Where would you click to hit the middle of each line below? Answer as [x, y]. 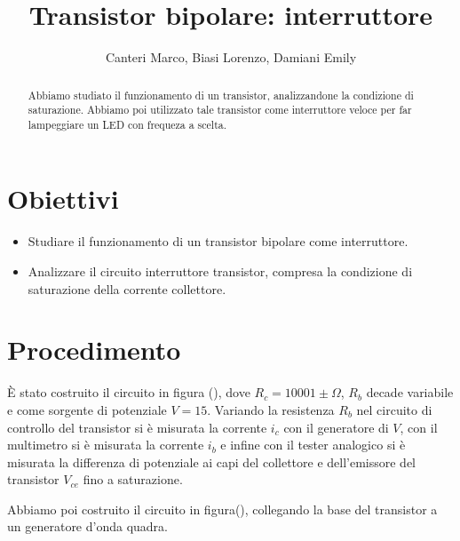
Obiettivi [63, 199]
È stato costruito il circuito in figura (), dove [129, 392]
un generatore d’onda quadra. [87, 526]
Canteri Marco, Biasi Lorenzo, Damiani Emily [231, 57]
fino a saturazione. [133, 479]
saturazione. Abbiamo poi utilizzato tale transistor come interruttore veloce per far [220, 110]
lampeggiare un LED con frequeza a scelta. [127, 124]
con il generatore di [336, 427]
